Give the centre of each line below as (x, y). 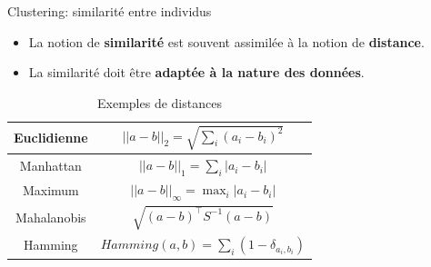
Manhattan (50, 166)
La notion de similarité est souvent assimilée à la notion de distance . (226, 41)
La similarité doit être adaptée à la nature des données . (196, 72)
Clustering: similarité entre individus (110, 11)
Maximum (50, 190)
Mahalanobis (51, 218)
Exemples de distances (160, 102)
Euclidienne (51, 138)
